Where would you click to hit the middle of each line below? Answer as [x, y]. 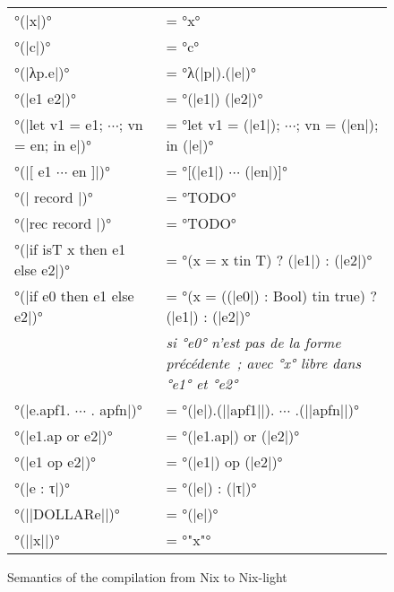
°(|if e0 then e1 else [74, 296]
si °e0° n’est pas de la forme [253, 342]
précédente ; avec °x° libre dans [263, 363]
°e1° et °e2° [202, 383]
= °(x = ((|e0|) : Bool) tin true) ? [271, 296]
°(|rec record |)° [63, 223]
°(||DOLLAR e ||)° [67, 514]
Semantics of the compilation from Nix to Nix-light [147, 577]
